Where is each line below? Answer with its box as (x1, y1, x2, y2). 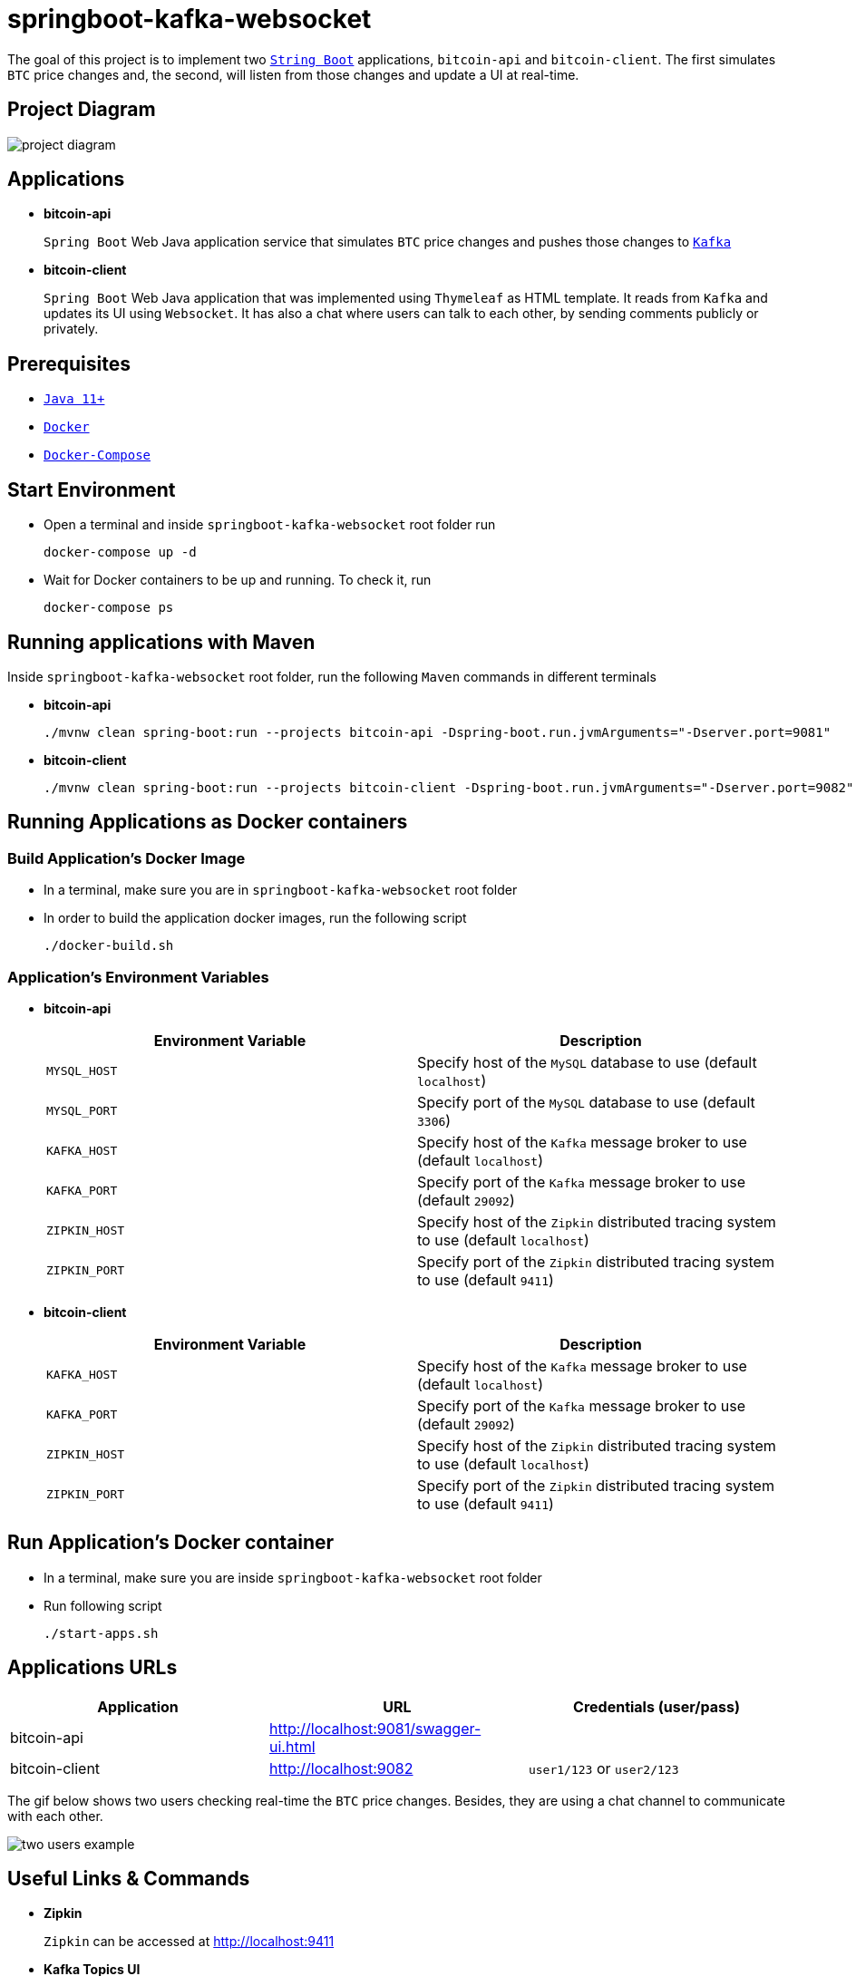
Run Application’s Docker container (7, 1531, 335, 1555)
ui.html (268, 1737, 316, 1756)
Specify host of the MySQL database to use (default (417, 1052, 757, 1071)
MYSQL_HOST (46, 1064, 118, 1079)
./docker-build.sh (44, 938, 174, 954)
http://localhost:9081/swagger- (268, 1719, 481, 1738)
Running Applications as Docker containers (7, 810, 408, 834)
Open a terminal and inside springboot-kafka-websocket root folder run (44, 517, 496, 533)
